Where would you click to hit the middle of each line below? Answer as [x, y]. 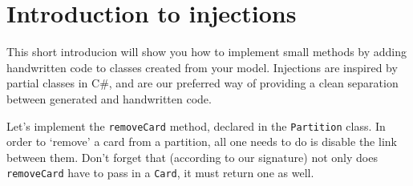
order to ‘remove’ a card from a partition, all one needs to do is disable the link [202, 142]
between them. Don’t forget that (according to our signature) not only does [192, 157]
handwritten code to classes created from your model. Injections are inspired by [202, 67]
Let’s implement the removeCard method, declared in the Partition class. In [196, 125]
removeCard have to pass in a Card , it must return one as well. [160, 173]
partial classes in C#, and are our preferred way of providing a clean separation [202, 83]
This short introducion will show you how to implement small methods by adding [207, 52]
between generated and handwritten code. [109, 98]
